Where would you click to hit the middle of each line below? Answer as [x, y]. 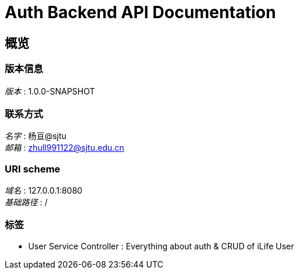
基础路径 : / [26, 202]
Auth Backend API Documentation [140, 12]
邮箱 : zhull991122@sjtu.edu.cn [65, 148]
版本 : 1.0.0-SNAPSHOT [50, 91]
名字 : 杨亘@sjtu [36, 136]
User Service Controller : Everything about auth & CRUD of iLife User [161, 246]
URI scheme [33, 169]
